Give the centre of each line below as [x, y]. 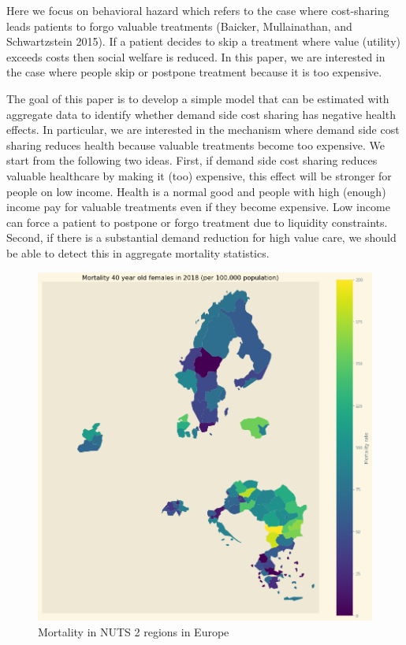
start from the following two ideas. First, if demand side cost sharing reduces [192, 160]
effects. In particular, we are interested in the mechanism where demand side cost [203, 130]
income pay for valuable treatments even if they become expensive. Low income [198, 207]
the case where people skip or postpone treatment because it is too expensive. [194, 72]
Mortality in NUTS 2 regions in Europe [134, 631]
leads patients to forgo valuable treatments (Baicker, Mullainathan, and [179, 26]
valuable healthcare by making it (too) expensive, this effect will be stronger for [199, 175]
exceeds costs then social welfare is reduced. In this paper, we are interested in [196, 56]
